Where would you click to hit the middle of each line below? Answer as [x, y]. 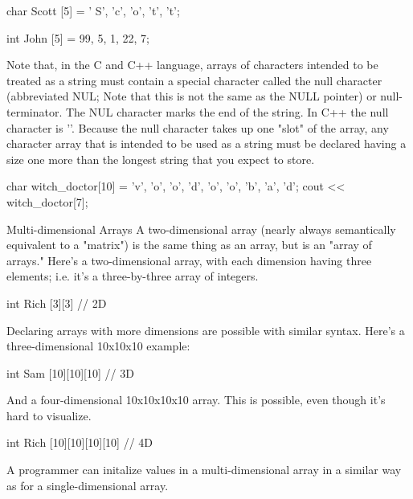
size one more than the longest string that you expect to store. [161, 159]
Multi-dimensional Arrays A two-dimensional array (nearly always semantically [201, 229]
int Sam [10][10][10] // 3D [70, 372]
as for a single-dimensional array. [88, 485]
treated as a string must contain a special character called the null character [194, 80]
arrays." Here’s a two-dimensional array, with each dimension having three [189, 260]
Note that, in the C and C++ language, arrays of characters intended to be [192, 65]
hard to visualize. [49, 415]
